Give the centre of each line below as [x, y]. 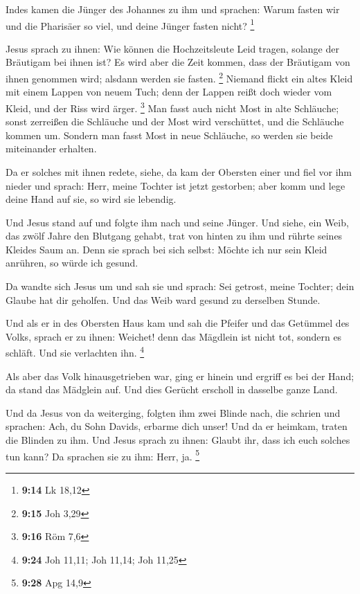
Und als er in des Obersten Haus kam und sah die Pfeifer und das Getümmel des [178, 323]
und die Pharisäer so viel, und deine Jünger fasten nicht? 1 [130, 24]
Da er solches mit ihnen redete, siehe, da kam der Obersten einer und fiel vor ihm [179, 171]
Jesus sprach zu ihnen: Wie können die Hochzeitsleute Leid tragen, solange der [172, 48]
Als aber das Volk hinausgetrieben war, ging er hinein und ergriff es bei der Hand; [180, 376]
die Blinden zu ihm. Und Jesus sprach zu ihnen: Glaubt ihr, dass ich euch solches [178, 440]
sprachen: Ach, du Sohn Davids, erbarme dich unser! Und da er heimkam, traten [177, 426]
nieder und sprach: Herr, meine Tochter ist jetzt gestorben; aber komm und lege [175, 185]
